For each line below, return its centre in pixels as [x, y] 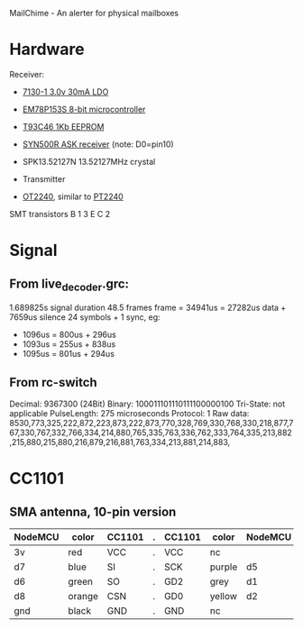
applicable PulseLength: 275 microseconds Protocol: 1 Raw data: [129, 413]
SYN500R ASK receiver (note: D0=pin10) [98, 144]
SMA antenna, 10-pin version [93, 511]
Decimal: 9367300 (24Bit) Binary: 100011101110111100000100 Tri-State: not [147, 404]
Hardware [47, 50]
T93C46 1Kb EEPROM [63, 126]
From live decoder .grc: [69, 285]
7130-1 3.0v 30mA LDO [65, 91]
